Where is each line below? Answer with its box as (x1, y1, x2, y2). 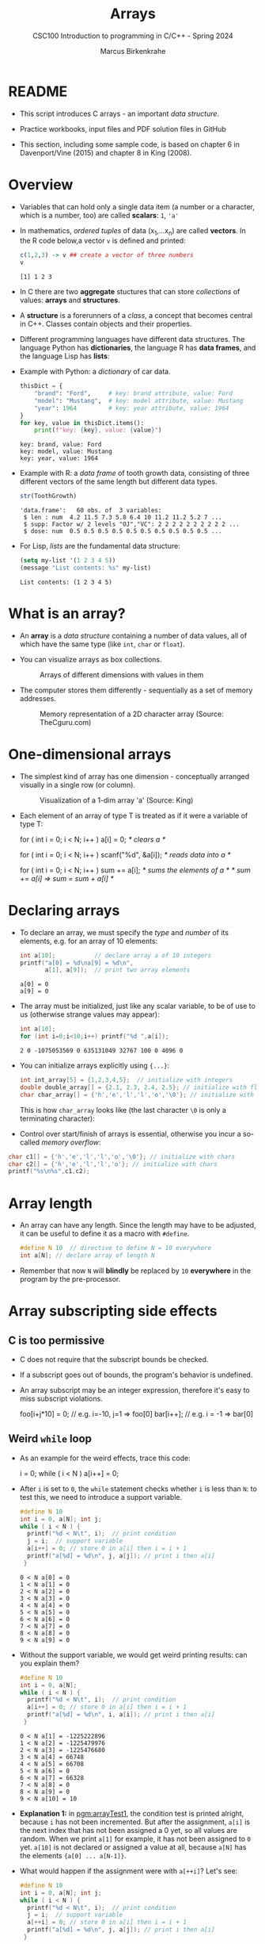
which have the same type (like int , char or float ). (19, 639, 185, 649)
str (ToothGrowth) (19, 493, 78, 500)
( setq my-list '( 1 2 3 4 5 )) (19, 557, 116, 565)
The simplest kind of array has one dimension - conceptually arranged (19, 771, 250, 781)
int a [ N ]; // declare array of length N (19, 1252, 155, 1260)
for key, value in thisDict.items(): (19, 419, 145, 427)
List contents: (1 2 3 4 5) (19, 578, 112, 586)
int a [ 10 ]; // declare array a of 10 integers (19, 951, 212, 960)
